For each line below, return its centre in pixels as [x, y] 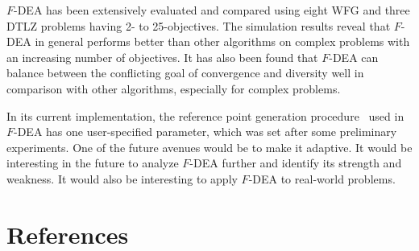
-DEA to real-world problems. [322, 178]
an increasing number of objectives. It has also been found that [162, 57]
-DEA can [354, 57]
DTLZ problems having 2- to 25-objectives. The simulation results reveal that [199, 25]
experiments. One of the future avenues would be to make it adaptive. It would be [209, 147]
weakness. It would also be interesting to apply [122, 178]
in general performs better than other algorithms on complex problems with [222, 41]
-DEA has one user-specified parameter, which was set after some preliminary [205, 132]
